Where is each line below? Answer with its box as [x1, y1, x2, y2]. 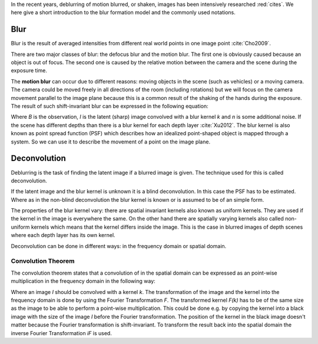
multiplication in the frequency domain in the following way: [11, 278, 155, 285]
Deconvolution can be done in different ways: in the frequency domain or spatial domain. [11, 242, 227, 249]
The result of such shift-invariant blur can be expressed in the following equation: [11, 103, 208, 110]
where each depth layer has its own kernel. [11, 232, 115, 239]
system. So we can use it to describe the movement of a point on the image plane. [11, 138, 211, 145]
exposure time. [11, 67, 47, 74]
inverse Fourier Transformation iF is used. [11, 329, 112, 336]
